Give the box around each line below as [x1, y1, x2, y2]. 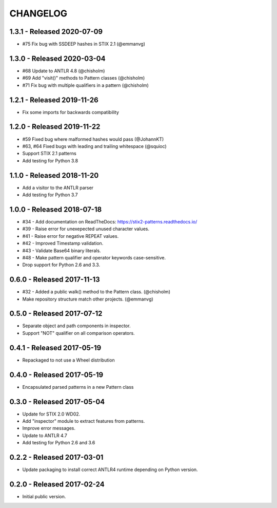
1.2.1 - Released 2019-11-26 [9, 96, 98, 104]
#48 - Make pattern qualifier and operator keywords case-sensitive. [22, 254, 166, 260]
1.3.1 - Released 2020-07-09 [9, 27, 103, 36]
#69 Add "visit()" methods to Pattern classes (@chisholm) [22, 75, 145, 81]
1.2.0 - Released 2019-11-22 [9, 122, 101, 131]
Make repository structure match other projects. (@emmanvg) [22, 296, 153, 302]
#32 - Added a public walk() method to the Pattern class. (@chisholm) [22, 289, 171, 295]
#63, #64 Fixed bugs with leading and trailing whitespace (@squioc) [22, 143, 167, 149]
